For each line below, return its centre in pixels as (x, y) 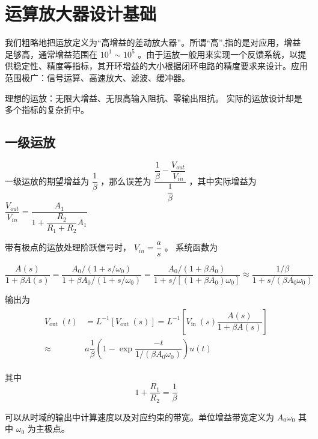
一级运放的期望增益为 (47, 180)
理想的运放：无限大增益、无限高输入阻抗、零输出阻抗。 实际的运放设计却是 (154, 98)
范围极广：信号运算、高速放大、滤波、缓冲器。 (97, 77)
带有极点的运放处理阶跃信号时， (68, 247)
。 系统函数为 (191, 247)
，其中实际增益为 (223, 180)
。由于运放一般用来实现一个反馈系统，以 (218, 54)
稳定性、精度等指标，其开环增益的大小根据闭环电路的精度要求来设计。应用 (160, 66)
